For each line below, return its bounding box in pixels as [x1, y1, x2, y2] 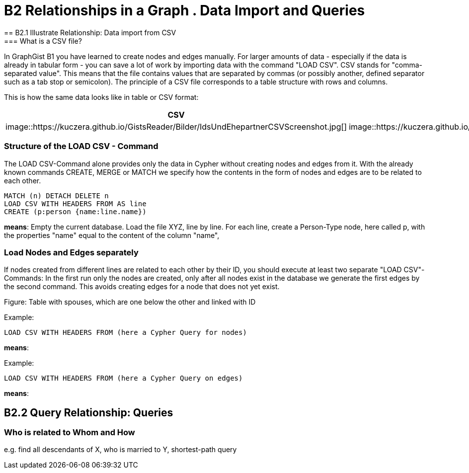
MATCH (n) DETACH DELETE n [4, 191, 109, 200]
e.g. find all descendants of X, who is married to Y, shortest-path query [4, 445, 237, 454]
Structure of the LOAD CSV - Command [4, 141, 158, 152]
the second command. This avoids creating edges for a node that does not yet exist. [4, 282, 280, 291]
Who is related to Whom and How [4, 427, 135, 438]
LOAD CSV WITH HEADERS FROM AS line [4, 199, 147, 208]
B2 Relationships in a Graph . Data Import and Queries [4, 2, 365, 19]
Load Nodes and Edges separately [4, 247, 139, 257]
